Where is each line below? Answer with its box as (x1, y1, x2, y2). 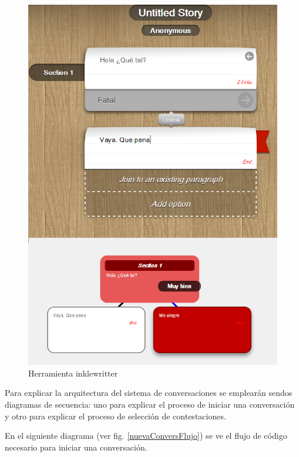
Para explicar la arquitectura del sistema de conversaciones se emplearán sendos (5, 387, 293, 399)
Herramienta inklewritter (28, 367, 118, 379)
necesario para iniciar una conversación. (5, 441, 147, 453)
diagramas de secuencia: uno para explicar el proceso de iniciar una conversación (5, 398, 295, 411)
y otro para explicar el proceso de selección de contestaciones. (5, 409, 226, 422)
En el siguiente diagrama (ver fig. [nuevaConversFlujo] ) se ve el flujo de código (5, 429, 287, 442)
